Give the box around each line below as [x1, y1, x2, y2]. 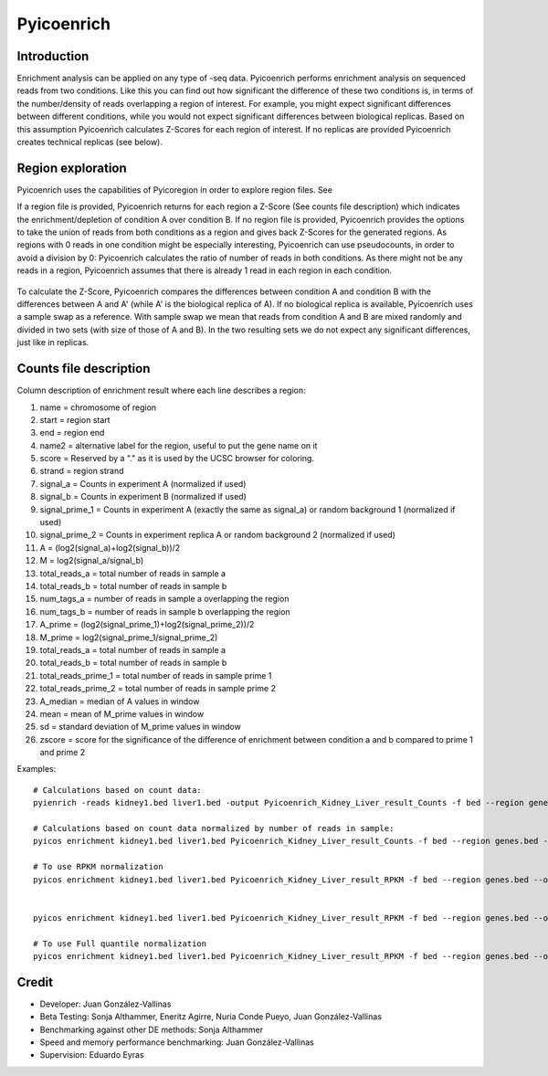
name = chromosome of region [39, 402, 157, 413]
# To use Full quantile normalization [33, 938, 207, 949]
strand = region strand [39, 466, 124, 477]
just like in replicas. [16, 337, 90, 348]
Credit [16, 974, 54, 990]
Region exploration [16, 160, 127, 175]
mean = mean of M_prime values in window [39, 708, 205, 719]
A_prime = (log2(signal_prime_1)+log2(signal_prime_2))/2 [39, 619, 255, 630]
